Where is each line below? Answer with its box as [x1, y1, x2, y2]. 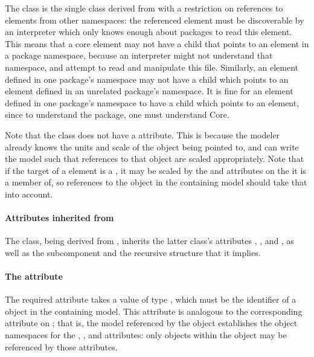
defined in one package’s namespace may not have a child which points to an [5, 72, 289, 85]
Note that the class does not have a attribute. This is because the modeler [5, 128, 280, 141]
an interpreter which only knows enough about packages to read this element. [5, 25, 292, 38]
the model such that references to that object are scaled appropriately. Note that [5, 152, 304, 165]
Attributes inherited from [5, 211, 114, 224]
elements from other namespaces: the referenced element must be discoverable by [5, 13, 304, 26]
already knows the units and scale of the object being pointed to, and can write [5, 140, 299, 153]
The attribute [5, 270, 63, 283]
